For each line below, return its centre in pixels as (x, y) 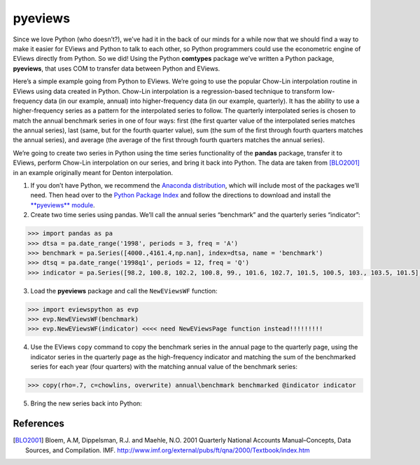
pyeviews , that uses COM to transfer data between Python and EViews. (117, 68)
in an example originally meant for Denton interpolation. (93, 172)
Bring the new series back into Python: (86, 403)
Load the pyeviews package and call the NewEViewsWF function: (124, 291)
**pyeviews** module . (63, 205)
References (38, 424)
